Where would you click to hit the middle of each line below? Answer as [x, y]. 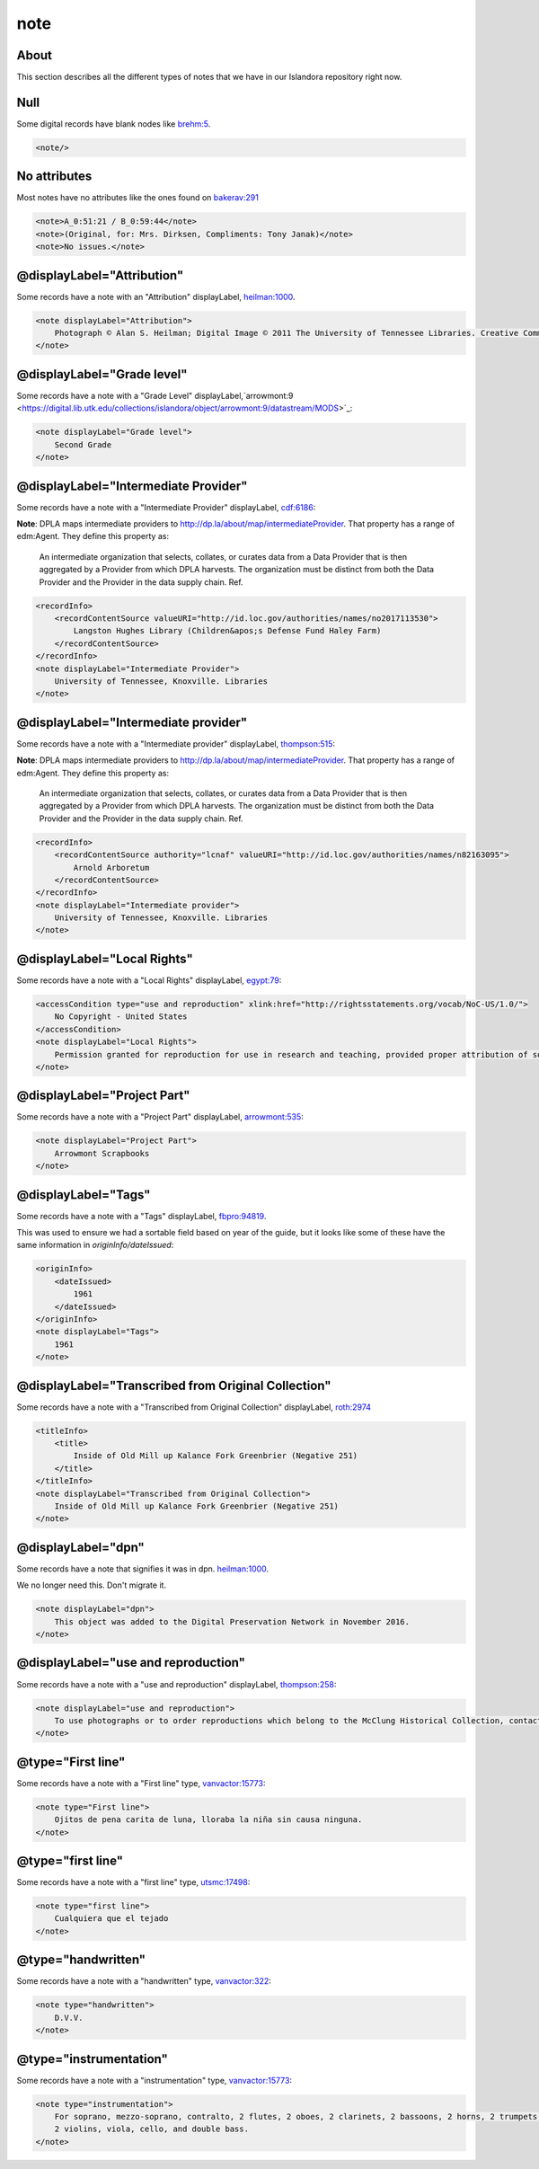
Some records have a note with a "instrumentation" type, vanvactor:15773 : [154, 2080]
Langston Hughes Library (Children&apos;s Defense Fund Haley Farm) [227, 631]
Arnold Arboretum [111, 868]
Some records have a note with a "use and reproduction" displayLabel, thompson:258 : [177, 1684]
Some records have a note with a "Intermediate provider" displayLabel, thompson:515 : [176, 744]
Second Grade [83, 444]
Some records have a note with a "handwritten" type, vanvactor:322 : [144, 1981]
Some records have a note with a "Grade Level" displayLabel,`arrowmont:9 [155, 395]
